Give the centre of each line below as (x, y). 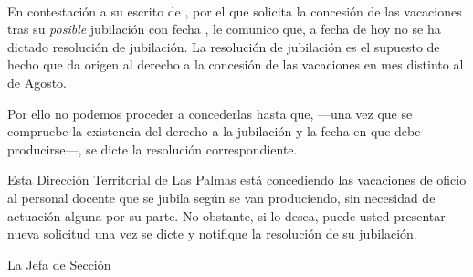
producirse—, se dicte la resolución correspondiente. (152, 149)
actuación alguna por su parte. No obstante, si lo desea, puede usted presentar (226, 215)
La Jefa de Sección (59, 264)
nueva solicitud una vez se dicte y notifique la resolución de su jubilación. (212, 234)
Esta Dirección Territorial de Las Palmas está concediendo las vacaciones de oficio (237, 180)
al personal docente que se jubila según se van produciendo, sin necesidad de (221, 197)
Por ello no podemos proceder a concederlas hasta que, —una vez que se (210, 113)
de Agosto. (37, 82)
